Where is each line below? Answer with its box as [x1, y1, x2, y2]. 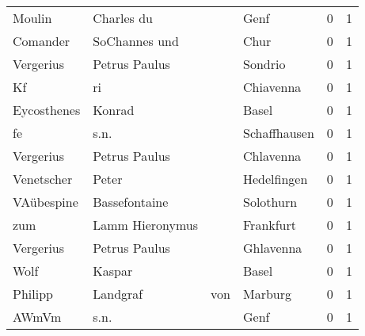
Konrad [93, 101, 135, 119]
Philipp [13, 284, 53, 303]
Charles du [93, 9, 153, 27]
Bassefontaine [93, 193, 169, 211]
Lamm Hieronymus [93, 216, 199, 234]
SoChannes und [93, 32, 179, 50]
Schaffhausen [242, 124, 314, 142]
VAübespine [13, 193, 78, 211]
